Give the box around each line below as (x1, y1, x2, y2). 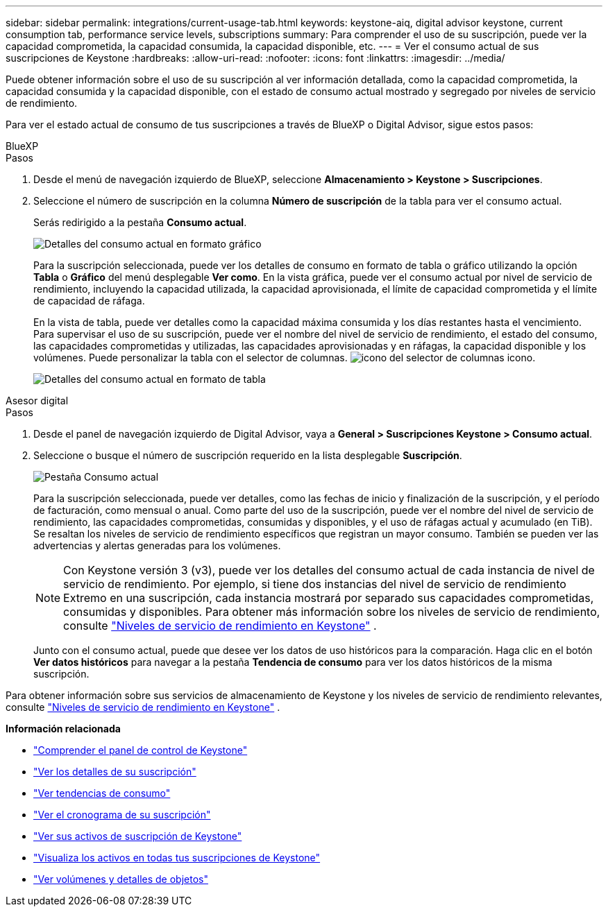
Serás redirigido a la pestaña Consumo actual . (33, 216, 247, 228)
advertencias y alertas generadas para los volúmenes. (33, 540, 281, 551)
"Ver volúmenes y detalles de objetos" (33, 873, 208, 885)
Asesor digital (6, 395, 69, 406)
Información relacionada (6, 723, 121, 734)
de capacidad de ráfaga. (33, 295, 145, 307)
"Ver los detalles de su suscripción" (33, 766, 196, 777)
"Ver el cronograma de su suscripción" (33, 809, 211, 820)
